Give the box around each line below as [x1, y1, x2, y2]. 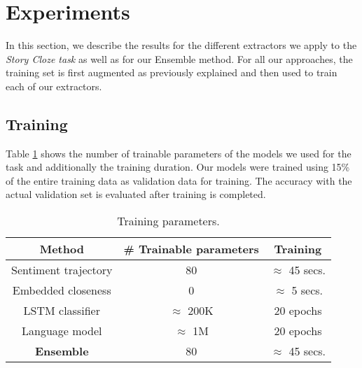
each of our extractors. [6, 78, 102, 93]
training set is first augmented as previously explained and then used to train [6, 65, 337, 80]
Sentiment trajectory [11, 262, 113, 278]
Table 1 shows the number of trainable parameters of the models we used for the [6, 146, 351, 160]
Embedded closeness [12, 282, 111, 299]
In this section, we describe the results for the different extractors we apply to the [6, 38, 357, 52]
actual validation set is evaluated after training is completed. [6, 187, 266, 201]
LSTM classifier [23, 302, 100, 319]
